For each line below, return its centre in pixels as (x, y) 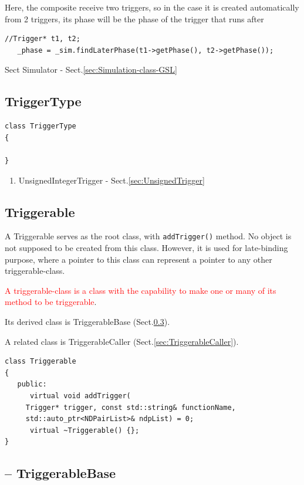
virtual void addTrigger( (80, 396)
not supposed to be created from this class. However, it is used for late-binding (146, 247)
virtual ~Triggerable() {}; (85, 430)
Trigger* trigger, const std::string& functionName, (131, 407)
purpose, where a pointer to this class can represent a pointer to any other (139, 259)
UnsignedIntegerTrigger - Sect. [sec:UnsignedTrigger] (112, 180)
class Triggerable (40, 362)
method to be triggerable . (51, 302)
